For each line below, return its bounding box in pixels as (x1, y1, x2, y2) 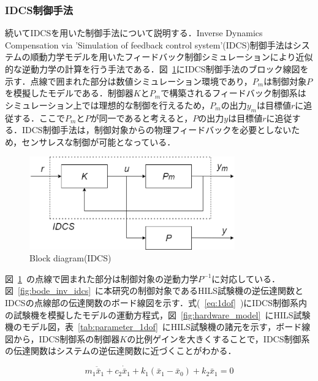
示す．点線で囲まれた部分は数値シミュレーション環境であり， (5, 74, 252, 87)
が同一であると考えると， (90, 111, 193, 124)
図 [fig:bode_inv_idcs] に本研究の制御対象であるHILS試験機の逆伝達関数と (5, 284, 304, 297)
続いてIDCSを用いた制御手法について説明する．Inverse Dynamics (5, 26, 263, 39)
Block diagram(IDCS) (29, 252, 112, 264)
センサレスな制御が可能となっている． (21, 135, 176, 148)
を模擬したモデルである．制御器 (5, 87, 134, 99)
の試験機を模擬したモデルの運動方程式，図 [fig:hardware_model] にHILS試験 (5, 308, 311, 321)
